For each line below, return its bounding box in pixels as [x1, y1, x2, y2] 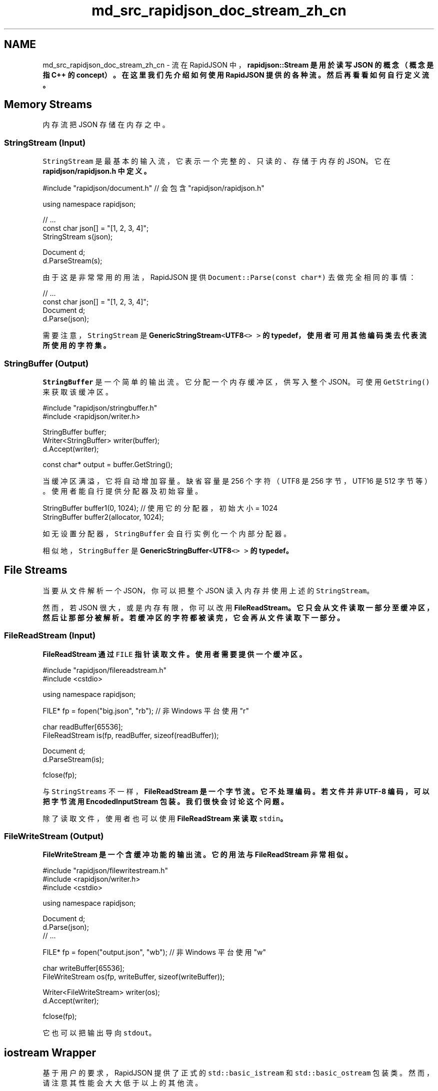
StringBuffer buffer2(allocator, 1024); [42, 512, 164, 521]
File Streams [4, 564, 67, 577]
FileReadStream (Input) [4, 630, 96, 641]
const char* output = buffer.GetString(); [42, 460, 173, 469]
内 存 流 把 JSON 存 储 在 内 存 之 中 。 [42, 120, 169, 129]
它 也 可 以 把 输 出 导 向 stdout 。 [42, 1028, 156, 1037]
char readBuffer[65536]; [42, 722, 123, 731]
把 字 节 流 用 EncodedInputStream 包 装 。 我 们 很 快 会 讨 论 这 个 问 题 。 [42, 797, 288, 806]
